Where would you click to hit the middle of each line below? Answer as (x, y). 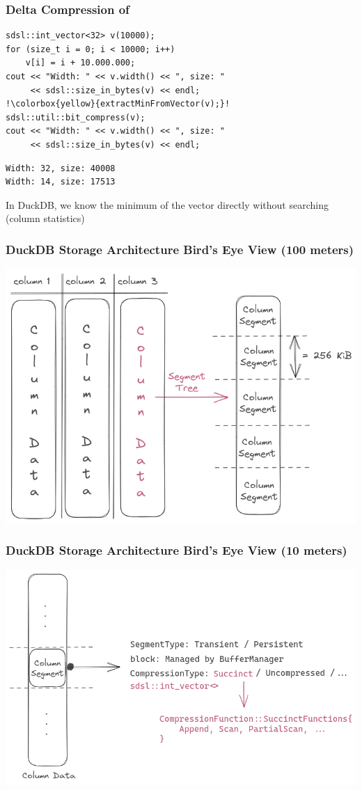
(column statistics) (45, 218)
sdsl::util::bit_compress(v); (76, 117)
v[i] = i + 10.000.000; (80, 63)
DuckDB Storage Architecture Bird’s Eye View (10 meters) (176, 550)
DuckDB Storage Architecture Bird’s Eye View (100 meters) (180, 249)
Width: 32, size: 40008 (61, 168)
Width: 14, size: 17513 (61, 182)
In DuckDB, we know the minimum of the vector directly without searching (167, 204)
